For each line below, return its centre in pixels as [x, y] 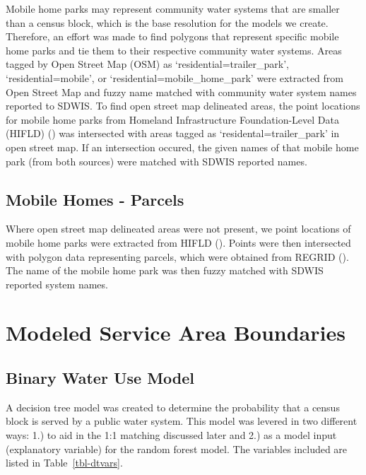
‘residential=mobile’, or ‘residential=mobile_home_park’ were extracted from [175, 77]
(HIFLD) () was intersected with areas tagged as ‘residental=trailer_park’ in [173, 133]
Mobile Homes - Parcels [95, 199]
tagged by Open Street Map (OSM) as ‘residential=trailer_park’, [147, 64]
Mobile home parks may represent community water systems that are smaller [173, 8]
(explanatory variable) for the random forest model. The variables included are [177, 448]
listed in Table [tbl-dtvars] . [64, 463]
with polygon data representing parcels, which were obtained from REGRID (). [177, 256]
